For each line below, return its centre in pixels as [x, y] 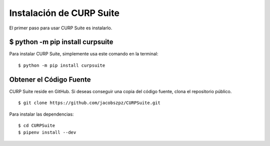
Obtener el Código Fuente [50, 79]
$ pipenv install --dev [47, 133]
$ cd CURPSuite [37, 125]
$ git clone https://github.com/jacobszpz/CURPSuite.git [89, 103]
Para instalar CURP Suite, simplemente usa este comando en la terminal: [84, 54]
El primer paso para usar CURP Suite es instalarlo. [61, 28]
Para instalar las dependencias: [41, 114]
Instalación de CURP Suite [64, 13]
